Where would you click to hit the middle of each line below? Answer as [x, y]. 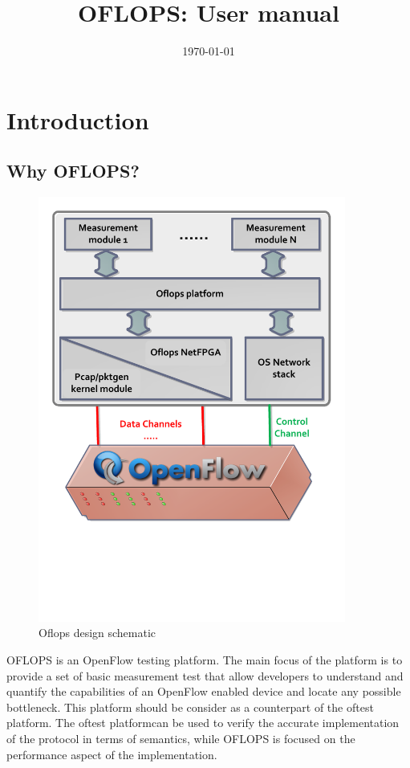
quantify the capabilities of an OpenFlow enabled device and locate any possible [204, 691]
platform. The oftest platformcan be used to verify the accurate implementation [203, 723]
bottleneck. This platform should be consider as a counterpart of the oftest [190, 707]
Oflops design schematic [97, 633]
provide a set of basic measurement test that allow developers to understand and [205, 675]
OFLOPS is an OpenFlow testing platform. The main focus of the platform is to [205, 660]
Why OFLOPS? [73, 171]
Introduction [78, 119]
